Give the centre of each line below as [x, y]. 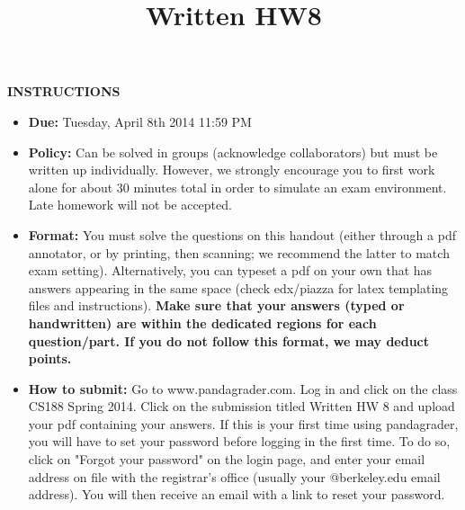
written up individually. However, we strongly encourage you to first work [232, 170]
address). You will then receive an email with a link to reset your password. [237, 494]
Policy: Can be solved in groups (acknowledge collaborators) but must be [233, 152]
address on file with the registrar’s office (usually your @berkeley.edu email [234, 476]
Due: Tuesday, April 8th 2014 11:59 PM [140, 121]
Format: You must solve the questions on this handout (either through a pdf [242, 234]
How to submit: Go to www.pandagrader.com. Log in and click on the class [243, 388]
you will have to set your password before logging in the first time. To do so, [239, 441]
